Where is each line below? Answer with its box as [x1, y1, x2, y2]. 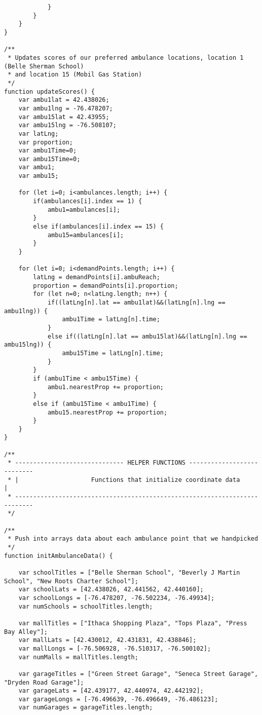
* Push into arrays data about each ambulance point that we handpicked [8, 535, 258, 543]
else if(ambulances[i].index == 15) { [33, 223, 164, 231]
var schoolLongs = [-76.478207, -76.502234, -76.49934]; [18, 594, 215, 601]
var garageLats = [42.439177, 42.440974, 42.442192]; [18, 687, 204, 695]
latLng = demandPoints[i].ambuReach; [33, 274, 160, 281]
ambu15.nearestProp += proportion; [47, 408, 168, 416]
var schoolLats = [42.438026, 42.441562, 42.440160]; [18, 586, 204, 593]
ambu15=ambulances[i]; [47, 231, 124, 239]
